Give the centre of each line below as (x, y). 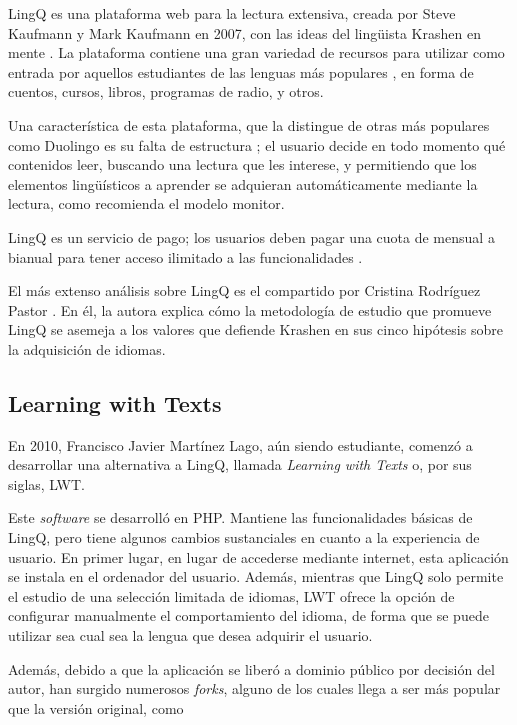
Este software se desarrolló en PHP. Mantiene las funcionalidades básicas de (240, 517)
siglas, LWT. (46, 483)
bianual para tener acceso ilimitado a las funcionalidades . (185, 256)
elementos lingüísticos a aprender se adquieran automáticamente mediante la (243, 183)
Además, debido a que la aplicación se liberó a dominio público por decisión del (251, 668)
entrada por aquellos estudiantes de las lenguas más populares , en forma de (241, 71)
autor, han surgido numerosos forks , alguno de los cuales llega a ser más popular (254, 688)
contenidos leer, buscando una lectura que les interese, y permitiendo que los (242, 164)
